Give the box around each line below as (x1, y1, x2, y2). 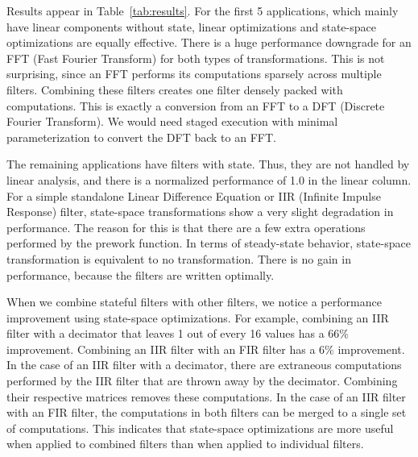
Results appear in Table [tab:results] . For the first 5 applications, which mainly (6, 2, 399, 19)
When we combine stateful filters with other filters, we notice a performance (6, 293, 382, 310)
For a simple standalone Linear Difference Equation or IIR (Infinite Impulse (6, 187, 381, 204)
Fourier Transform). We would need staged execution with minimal (6, 113, 338, 130)
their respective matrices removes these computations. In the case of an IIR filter (6, 388, 406, 405)
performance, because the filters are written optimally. (6, 266, 275, 283)
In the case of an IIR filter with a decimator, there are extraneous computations (6, 356, 402, 373)
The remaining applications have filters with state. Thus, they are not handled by (6, 156, 410, 172)
